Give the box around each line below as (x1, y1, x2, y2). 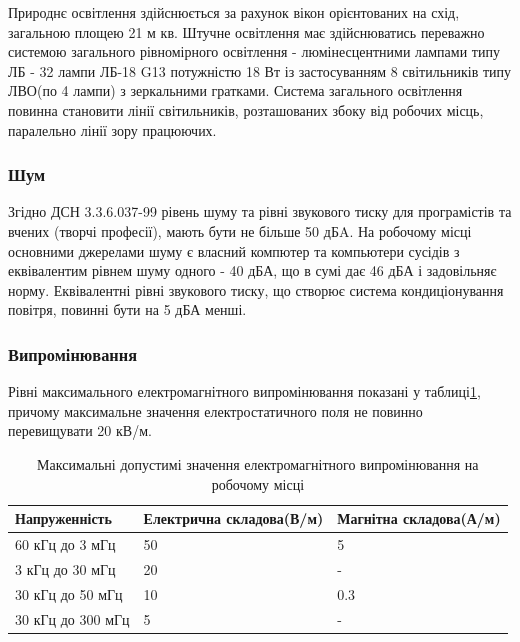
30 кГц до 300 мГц (15, 608, 130, 629)
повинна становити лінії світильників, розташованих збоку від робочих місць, (8, 99, 484, 120)
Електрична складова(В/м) (143, 508, 324, 529)
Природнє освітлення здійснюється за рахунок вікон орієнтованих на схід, (8, 2, 460, 22)
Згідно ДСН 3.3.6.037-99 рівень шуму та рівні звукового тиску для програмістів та (8, 201, 512, 222)
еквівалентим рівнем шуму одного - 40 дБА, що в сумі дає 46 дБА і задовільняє (8, 260, 497, 281)
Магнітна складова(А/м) (337, 508, 501, 529)
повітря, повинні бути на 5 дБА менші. (8, 299, 247, 320)
